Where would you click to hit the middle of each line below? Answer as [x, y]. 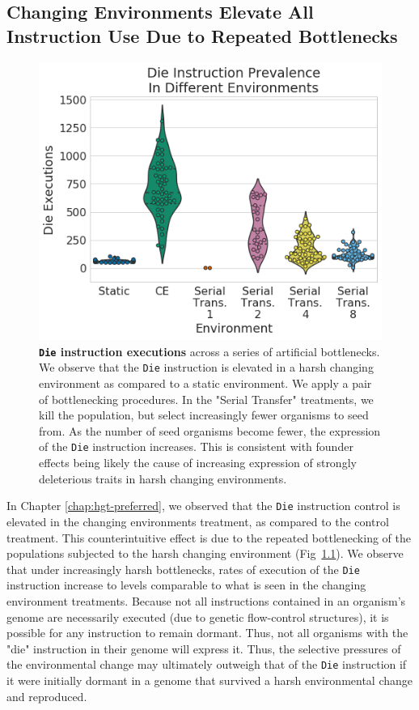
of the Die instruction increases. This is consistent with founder [196, 446]
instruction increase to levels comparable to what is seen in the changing [186, 585]
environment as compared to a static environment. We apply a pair [205, 383]
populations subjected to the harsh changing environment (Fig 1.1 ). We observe [205, 553]
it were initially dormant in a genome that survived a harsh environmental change [210, 680]
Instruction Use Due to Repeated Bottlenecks [202, 35]
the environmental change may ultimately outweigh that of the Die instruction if [207, 664]
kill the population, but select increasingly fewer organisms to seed [204, 415]
